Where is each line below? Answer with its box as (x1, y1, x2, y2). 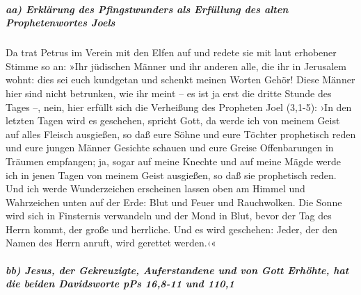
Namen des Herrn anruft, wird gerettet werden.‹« (6, 235, 216, 250)
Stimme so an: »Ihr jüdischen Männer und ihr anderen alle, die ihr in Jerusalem (6, 58, 346, 73)
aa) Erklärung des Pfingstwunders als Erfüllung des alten (6, 1, 289, 16)
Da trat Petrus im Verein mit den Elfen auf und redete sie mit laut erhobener (6, 45, 337, 60)
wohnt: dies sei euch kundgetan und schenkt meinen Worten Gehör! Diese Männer (6, 72, 355, 87)
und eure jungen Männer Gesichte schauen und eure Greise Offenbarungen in (6, 140, 334, 155)
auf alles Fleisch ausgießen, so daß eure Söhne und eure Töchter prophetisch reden (6, 126, 356, 141)
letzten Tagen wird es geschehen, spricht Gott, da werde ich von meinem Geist (6, 113, 340, 128)
